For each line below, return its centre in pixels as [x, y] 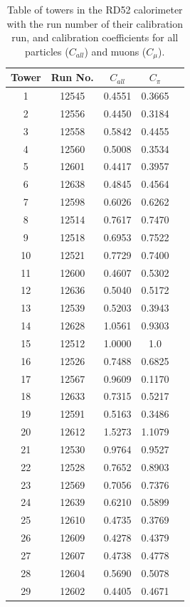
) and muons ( [115, 51]
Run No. [72, 77]
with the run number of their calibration [95, 23]
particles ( [47, 51]
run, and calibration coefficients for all [95, 37]
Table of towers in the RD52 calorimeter [95, 9]
